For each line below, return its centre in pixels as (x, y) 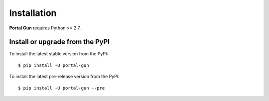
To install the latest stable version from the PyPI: (59, 54)
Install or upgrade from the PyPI (59, 42)
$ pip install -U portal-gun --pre (62, 88)
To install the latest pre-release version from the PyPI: (64, 77)
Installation (33, 13)
